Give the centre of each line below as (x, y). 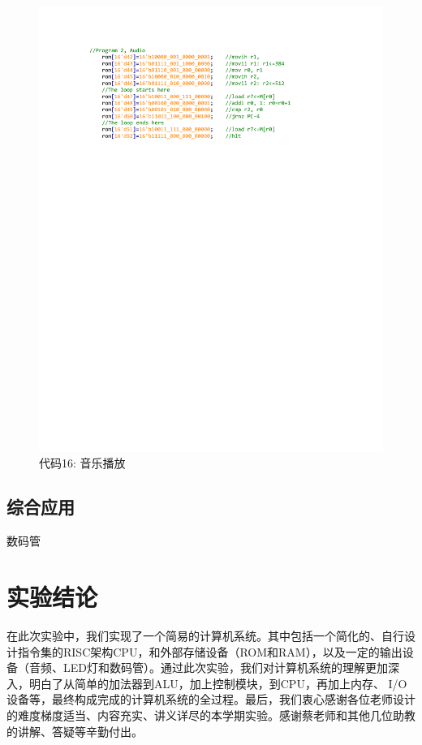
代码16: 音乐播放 (82, 463)
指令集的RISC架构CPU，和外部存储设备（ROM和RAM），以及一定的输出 (210, 651)
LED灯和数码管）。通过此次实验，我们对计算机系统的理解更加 (225, 667)
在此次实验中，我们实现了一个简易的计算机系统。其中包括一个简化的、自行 (205, 635)
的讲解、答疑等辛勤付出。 (75, 731)
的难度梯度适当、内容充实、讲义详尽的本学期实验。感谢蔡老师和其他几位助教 (211, 715)
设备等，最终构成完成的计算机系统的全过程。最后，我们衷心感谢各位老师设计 (211, 699)
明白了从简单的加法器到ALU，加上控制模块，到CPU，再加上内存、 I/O (218, 683)
